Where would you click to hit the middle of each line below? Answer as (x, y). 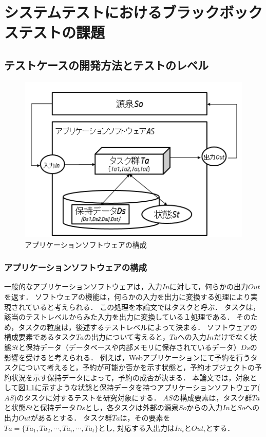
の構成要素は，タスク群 (212, 397)
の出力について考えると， (127, 337)
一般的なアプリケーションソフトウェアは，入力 (83, 286)
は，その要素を (145, 418)
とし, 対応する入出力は (136, 427)
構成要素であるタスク (40, 337)
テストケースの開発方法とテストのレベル (106, 65)
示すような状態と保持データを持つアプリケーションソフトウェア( (151, 387)
